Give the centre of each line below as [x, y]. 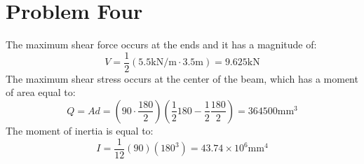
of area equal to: [41, 92]
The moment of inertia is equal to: [80, 130]
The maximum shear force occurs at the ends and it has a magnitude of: [161, 45]
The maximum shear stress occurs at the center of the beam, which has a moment [182, 78]
